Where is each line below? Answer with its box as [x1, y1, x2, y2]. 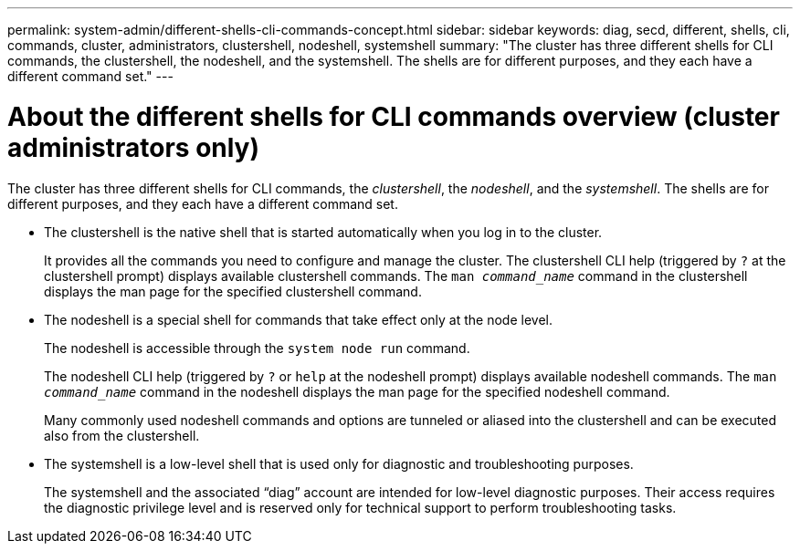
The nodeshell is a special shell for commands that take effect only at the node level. [44, 311, 553, 327]
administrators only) [7, 131, 260, 163]
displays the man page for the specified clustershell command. [44, 283, 422, 299]
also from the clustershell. [44, 427, 200, 443]
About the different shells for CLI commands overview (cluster [7, 100, 780, 132]
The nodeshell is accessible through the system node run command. [44, 339, 470, 356]
